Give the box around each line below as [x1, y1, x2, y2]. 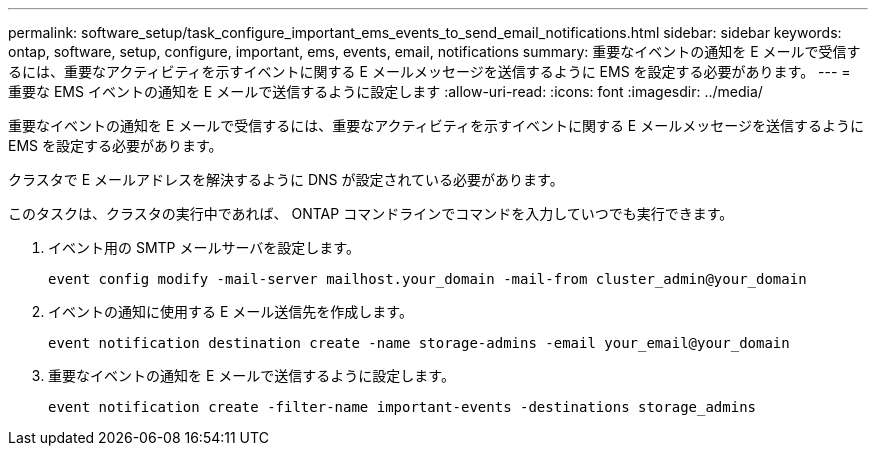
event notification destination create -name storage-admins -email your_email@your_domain [48, 335, 790, 351]
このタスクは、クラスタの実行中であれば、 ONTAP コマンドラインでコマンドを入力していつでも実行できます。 [8, 205, 734, 222]
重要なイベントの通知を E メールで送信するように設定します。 [48, 367, 455, 384]
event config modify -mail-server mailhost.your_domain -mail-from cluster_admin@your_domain [48, 271, 807, 287]
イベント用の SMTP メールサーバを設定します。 [48, 239, 360, 256]
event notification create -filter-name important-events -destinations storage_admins [48, 399, 757, 415]
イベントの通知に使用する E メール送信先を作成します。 [48, 303, 413, 320]
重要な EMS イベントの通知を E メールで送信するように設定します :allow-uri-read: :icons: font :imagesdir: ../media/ [8, 83, 763, 100]
